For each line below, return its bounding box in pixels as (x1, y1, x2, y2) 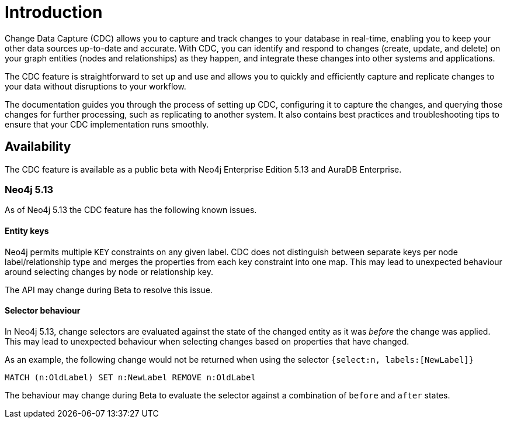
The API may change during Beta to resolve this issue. (5, 284, 213, 295)
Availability (5, 139, 71, 154)
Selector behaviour (5, 305, 81, 316)
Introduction (5, 2, 103, 22)
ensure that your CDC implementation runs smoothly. (5, 119, 209, 129)
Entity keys (5, 225, 49, 236)
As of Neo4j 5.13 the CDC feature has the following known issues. (5, 205, 257, 215)
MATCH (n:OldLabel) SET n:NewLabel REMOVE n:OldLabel (5, 372, 256, 382)
